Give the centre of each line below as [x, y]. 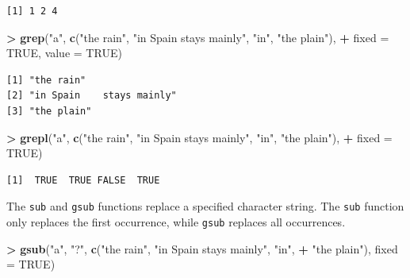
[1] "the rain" [46, 80]
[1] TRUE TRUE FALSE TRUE [83, 180]
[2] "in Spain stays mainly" [92, 96]
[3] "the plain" [49, 111]
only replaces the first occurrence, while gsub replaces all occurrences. [176, 222]
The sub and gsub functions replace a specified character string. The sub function [205, 206]
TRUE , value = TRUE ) [64, 53]
